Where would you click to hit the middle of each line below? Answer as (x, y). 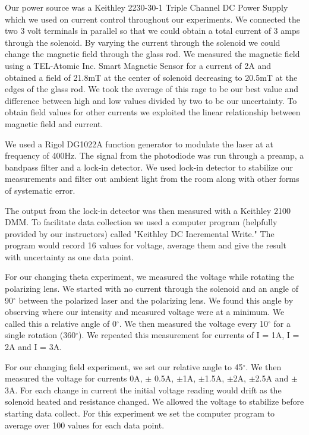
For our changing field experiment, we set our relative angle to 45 (124, 366)
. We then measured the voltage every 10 (193, 323)
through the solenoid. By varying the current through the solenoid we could (143, 42)
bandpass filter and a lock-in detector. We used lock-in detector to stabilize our (149, 167)
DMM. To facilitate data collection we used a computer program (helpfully (141, 222)
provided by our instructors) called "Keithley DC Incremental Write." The (140, 233)
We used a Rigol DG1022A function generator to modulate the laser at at (139, 144)
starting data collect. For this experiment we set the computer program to (140, 413)
